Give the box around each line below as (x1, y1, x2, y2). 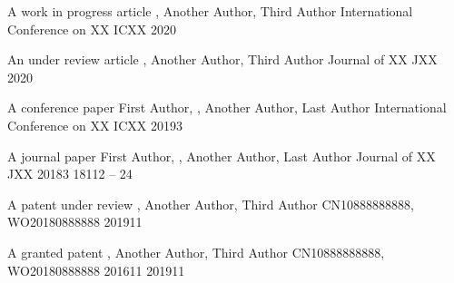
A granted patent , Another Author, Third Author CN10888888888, (7, 242, 385, 261)
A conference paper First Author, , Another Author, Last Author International (7, 98, 447, 117)
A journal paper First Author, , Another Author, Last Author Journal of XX (7, 146, 436, 165)
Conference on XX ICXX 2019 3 (7, 115, 183, 134)
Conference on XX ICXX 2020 (7, 19, 176, 38)
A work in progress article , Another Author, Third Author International (7, 2, 413, 20)
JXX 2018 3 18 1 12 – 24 (7, 164, 133, 183)
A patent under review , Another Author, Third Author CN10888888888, (7, 194, 414, 213)
